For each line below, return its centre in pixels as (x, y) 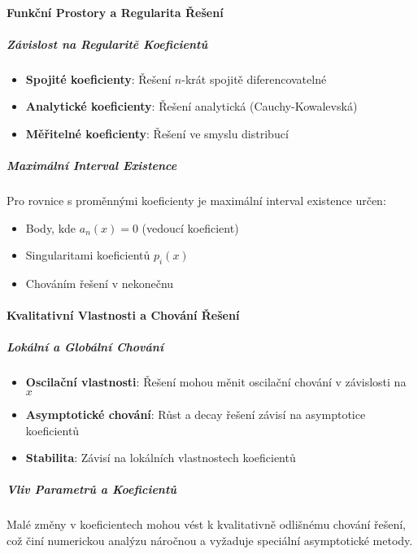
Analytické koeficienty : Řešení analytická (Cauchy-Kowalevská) (192, 106)
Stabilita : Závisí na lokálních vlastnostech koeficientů (161, 458)
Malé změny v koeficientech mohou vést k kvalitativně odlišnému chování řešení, (207, 524)
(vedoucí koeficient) (190, 227)
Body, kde (51, 227)
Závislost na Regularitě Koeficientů (107, 44)
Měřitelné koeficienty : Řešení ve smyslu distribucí (157, 133)
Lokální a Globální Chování (85, 347)
